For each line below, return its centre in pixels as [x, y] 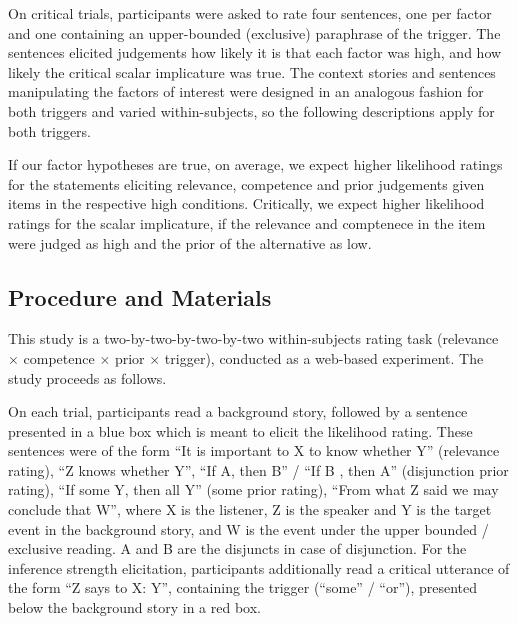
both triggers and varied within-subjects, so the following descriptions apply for [251, 110]
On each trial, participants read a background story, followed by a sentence [238, 411]
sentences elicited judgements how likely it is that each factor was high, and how [255, 52]
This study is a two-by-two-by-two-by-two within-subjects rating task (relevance [253, 338]
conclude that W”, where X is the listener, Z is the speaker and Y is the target [250, 509]
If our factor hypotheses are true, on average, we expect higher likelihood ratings [255, 164]
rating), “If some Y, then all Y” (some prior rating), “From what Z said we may [253, 489]
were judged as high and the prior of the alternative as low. [190, 242]
